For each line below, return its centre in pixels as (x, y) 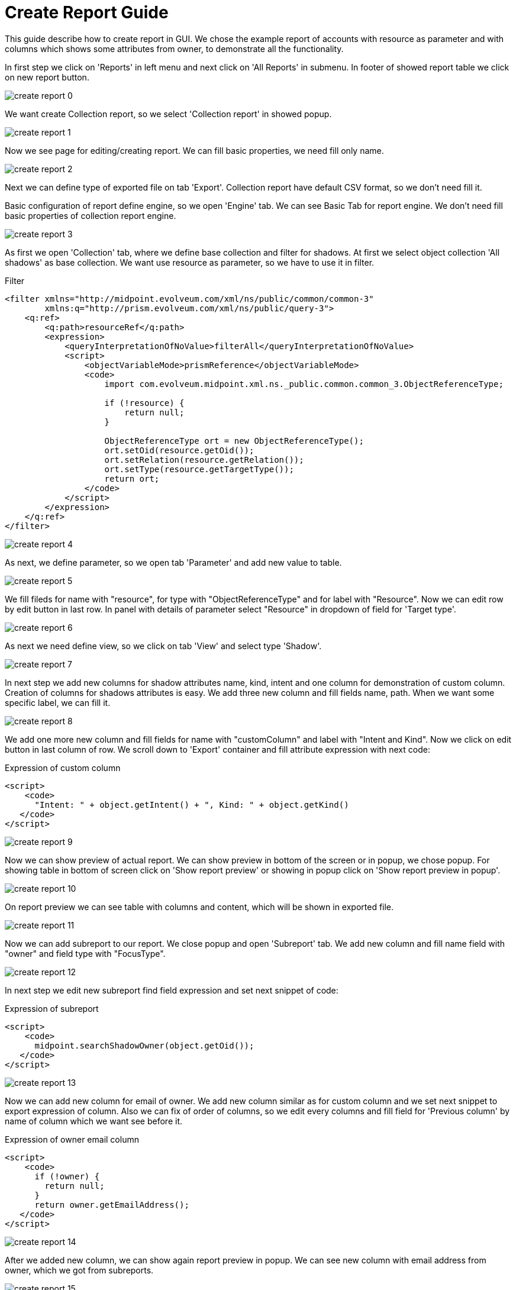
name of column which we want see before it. (93, 1121)
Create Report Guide (87, 12)
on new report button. (47, 77)
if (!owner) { (67, 1176)
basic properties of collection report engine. (91, 215)
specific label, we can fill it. (58, 702)
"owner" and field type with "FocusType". (85, 953)
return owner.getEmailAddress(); (112, 1204)
